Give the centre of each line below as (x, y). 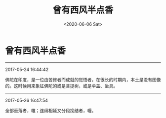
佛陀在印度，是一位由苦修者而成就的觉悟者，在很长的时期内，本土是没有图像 (83, 79)
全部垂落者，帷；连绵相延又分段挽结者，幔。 (51, 110)
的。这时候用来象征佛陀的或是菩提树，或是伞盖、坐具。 (61, 86)
